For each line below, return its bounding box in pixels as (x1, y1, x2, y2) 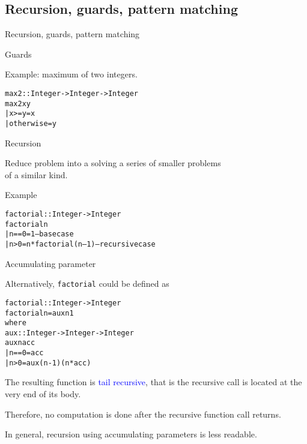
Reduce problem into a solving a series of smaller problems (5, 157, 221, 169)
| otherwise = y (5, 119, 56, 128)
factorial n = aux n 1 (5, 308, 74, 317)
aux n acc (5, 338, 35, 347)
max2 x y (5, 99, 31, 108)
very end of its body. (5, 388, 81, 400)
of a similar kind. (5, 168, 68, 181)
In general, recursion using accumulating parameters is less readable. (5, 428, 257, 440)
